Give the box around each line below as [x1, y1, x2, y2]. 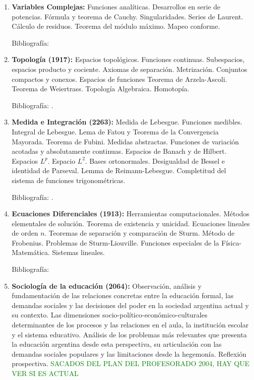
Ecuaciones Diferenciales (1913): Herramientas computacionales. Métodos [11, 208, 250, 219]
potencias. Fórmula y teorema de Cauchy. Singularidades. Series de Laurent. [11, 11, 244, 21]
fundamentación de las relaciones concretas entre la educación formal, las [11, 290, 234, 301]
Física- [221, 237, 242, 248]
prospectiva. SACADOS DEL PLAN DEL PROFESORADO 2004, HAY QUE [11, 358, 250, 369]
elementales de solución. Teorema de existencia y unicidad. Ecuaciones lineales [11, 218, 250, 228]
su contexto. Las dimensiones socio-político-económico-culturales [11, 310, 208, 320]
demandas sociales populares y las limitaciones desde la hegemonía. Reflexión [11, 348, 247, 359]
